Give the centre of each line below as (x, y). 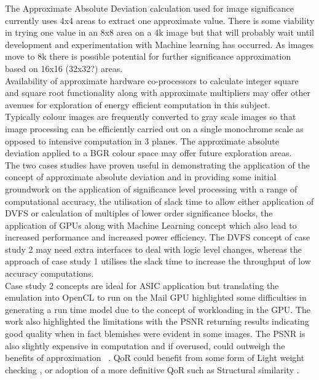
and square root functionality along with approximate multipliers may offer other (158, 93)
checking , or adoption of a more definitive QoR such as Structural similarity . (152, 369)
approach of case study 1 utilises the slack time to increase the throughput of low (158, 261)
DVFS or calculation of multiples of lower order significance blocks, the (139, 213)
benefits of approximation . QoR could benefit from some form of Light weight (155, 358)
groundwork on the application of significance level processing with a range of (151, 188)
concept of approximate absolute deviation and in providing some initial (141, 177)
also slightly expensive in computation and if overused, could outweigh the (145, 345)
